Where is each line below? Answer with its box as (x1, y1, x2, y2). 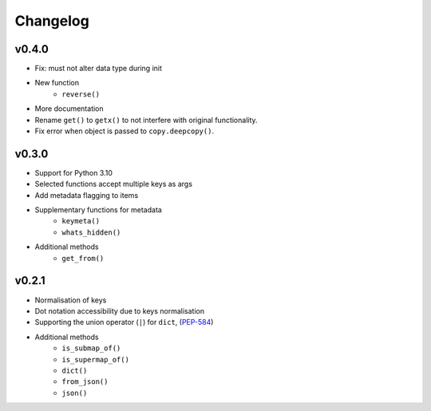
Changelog (14, 12, 89, 30)
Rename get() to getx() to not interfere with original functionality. (34, 115, 259, 124)
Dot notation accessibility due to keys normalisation (34, 306, 205, 315)
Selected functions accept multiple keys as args (34, 180, 193, 189)
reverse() (61, 89, 100, 99)
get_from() (61, 254, 105, 263)
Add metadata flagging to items (34, 190, 139, 200)
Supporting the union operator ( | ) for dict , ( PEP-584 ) (34, 318, 214, 327)
